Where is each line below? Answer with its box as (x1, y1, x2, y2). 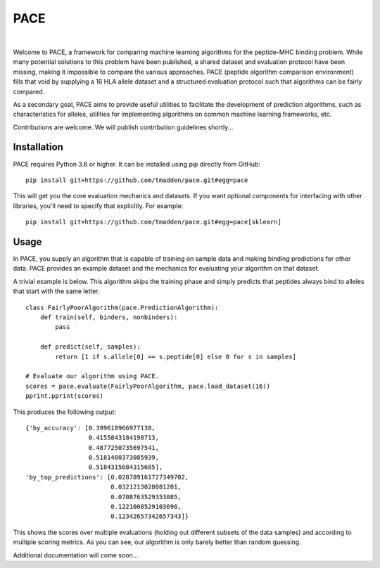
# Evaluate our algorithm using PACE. (25, 373, 160, 380)
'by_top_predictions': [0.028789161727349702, (25, 473, 189, 481)
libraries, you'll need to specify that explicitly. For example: (13, 201, 184, 210)
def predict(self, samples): (39, 343, 141, 351)
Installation (13, 141, 63, 153)
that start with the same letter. (13, 287, 100, 295)
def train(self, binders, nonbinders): (39, 314, 178, 321)
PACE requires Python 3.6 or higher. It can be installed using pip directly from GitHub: (13, 160, 260, 168)
